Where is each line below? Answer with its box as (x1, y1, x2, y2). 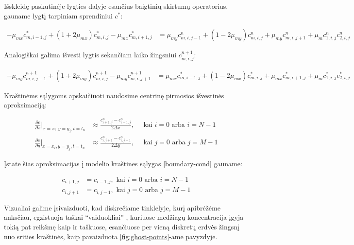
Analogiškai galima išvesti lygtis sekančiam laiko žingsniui (4, 50, 177, 60)
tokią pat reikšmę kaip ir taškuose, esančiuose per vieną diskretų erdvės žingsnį (4, 221, 239, 231)
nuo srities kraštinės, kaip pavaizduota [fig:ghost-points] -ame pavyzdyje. (4, 231, 218, 241)
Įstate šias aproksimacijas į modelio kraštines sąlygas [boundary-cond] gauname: (4, 158, 242, 169)
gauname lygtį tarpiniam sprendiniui (4, 10, 113, 20)
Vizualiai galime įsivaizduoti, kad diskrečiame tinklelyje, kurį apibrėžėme (4, 202, 220, 212)
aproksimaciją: (4, 100, 47, 110)
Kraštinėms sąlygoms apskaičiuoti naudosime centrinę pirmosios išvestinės (4, 90, 224, 100)
